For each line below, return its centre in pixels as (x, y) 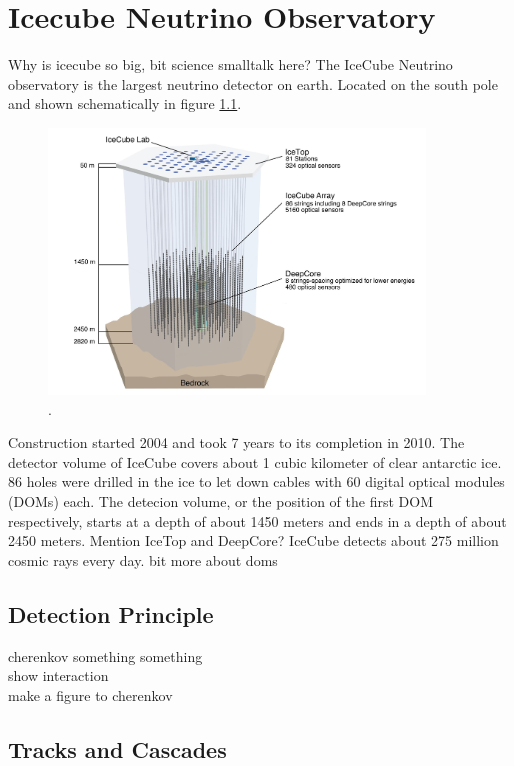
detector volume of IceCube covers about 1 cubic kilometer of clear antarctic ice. (255, 461)
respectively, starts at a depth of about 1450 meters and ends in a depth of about (257, 520)
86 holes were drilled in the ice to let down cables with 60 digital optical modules (256, 481)
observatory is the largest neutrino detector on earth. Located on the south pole (253, 83)
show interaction (58, 675)
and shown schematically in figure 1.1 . (125, 103)
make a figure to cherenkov (90, 694)
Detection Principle (111, 613)
